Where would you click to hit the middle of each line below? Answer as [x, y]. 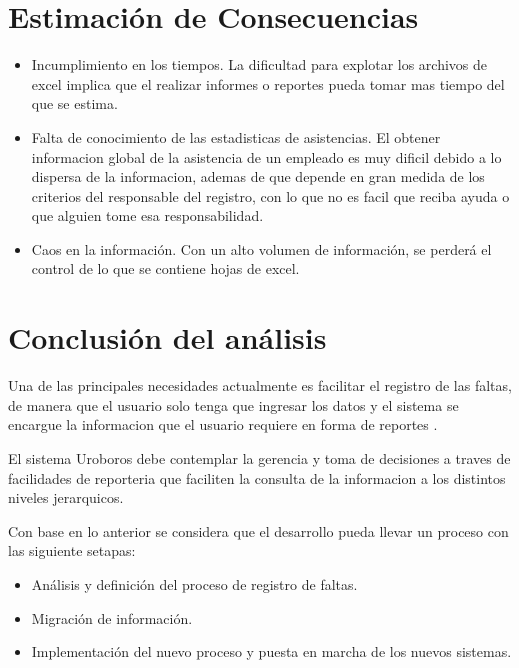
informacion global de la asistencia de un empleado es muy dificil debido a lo [266, 156]
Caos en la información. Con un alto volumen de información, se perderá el [261, 248]
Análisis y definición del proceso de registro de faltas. [194, 583]
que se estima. [74, 103]
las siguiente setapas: [72, 550]
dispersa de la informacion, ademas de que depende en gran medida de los [258, 176]
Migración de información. [112, 617]
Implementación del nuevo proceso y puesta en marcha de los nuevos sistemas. [271, 651]
